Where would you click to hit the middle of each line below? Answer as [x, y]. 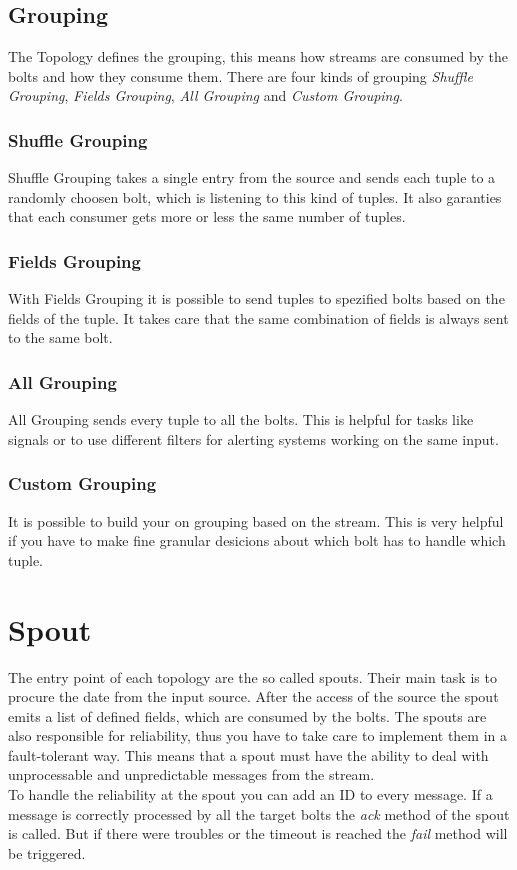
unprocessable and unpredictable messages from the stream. [191, 774]
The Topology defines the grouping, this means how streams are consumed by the [258, 56]
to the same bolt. [60, 337]
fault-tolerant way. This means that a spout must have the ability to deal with [248, 754]
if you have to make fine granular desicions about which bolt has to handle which [257, 540]
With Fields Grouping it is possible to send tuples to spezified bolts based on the [256, 298]
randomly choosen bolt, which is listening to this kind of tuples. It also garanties [255, 196]
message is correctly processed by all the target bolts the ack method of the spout [259, 813]
